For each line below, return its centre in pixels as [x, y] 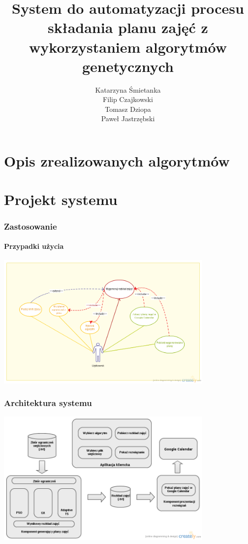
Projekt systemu [61, 199]
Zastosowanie [31, 226]
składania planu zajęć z [128, 27]
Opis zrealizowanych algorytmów [117, 161]
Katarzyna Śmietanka [128, 89]
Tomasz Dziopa [128, 109]
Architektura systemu [48, 402]
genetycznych [128, 66]
